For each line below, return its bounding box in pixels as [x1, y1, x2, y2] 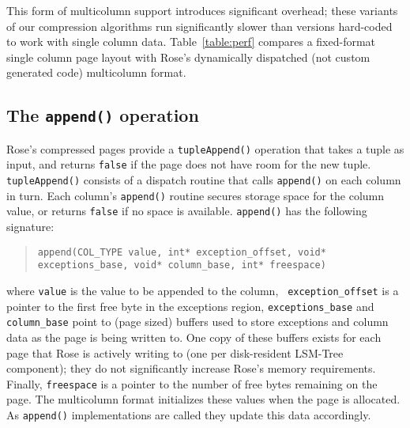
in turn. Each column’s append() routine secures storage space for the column [6, 187, 385, 203]
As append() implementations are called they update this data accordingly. [6, 406, 371, 422]
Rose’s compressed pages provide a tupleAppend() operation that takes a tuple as [6, 140, 404, 157]
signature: [6, 218, 55, 235]
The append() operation [6, 103, 199, 127]
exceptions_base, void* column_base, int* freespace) [37, 259, 326, 271]
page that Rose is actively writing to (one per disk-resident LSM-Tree [6, 344, 344, 361]
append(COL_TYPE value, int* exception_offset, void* [37, 246, 326, 258]
